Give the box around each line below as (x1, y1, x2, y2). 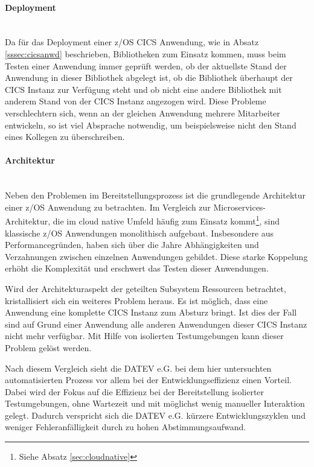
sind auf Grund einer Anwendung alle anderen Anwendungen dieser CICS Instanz (5, 317, 307, 330)
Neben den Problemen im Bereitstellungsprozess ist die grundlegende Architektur (5, 189, 306, 202)
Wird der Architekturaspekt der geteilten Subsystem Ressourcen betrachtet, (5, 282, 286, 294)
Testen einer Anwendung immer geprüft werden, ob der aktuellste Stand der (5, 59, 287, 72)
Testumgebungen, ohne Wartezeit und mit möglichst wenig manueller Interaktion (5, 397, 305, 410)
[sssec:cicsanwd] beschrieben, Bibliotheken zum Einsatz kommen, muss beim (5, 47, 286, 60)
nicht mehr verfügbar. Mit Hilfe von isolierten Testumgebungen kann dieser (5, 329, 284, 342)
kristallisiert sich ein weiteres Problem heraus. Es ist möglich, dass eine (5, 294, 268, 307)
